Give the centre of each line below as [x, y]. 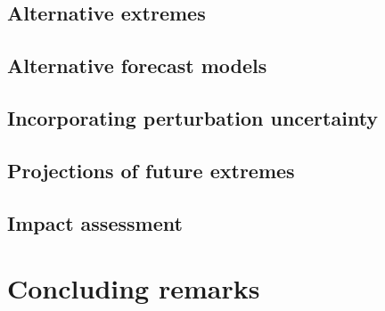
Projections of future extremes [151, 170]
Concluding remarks [134, 288]
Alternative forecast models [137, 65]
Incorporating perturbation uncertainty [193, 117]
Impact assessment [95, 222]
